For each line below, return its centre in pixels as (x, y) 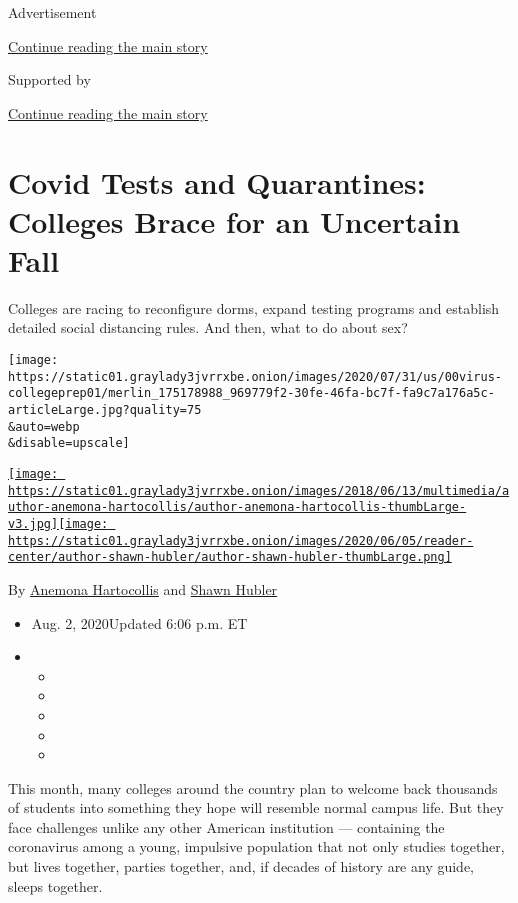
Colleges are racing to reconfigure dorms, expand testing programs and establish (254, 307)
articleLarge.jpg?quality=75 (105, 410)
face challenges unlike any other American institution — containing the (226, 826)
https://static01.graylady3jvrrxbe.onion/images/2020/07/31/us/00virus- (255, 376)
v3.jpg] (33, 523)
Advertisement (52, 12)
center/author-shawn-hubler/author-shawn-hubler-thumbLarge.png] (230, 557)
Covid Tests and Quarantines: (217, 181)
